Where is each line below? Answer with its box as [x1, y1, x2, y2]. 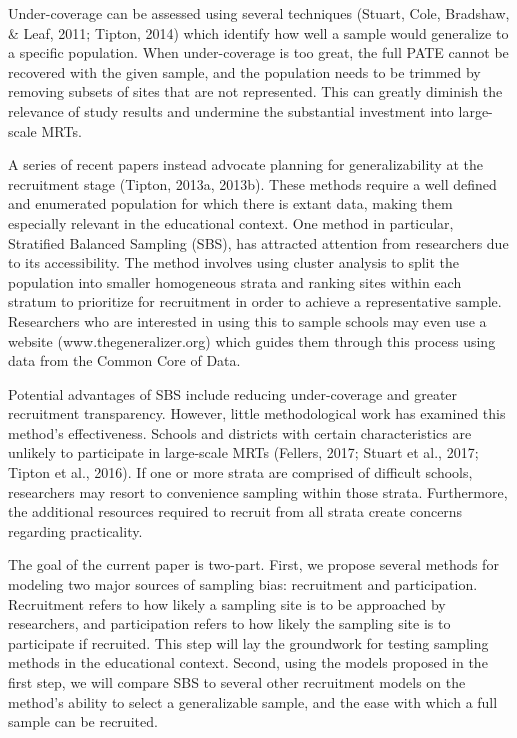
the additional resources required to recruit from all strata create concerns [8, 501, 463, 522]
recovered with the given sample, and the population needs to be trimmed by [8, 61, 481, 82]
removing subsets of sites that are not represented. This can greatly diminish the [8, 81, 503, 102]
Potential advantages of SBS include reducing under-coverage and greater [8, 383, 458, 404]
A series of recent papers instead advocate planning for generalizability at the [8, 154, 483, 175]
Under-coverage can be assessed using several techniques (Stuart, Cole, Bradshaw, [8, 3, 510, 23]
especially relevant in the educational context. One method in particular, [8, 212, 454, 233]
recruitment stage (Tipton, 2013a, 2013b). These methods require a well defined [8, 173, 497, 194]
